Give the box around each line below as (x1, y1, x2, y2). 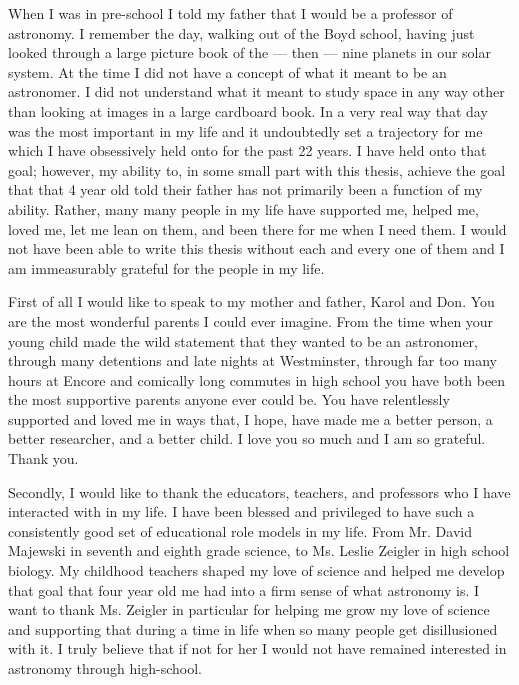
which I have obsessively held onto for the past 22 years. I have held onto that (8, 140, 487, 161)
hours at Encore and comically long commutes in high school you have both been (8, 369, 506, 390)
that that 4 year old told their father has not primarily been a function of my (8, 179, 483, 200)
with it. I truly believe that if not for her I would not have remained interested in (8, 638, 507, 659)
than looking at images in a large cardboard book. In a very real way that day (8, 100, 488, 121)
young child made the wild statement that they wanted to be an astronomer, (8, 330, 478, 351)
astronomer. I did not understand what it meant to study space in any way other (8, 81, 505, 102)
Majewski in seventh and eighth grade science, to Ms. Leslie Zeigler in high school (8, 540, 510, 561)
